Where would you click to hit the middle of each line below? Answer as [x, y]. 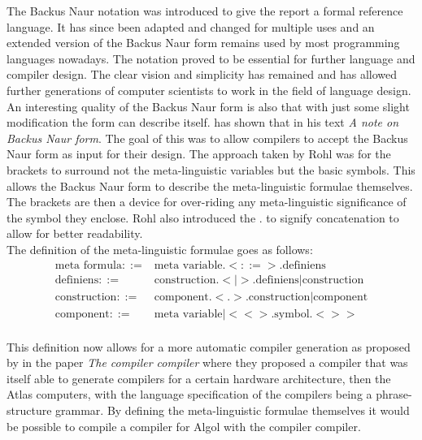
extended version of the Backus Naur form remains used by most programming [203, 43]
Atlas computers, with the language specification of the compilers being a [189, 394]
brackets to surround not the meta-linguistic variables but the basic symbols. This [211, 169]
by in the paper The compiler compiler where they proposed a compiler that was [207, 362]
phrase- [394, 394]
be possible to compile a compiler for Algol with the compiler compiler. [184, 426]
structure [29, 410]
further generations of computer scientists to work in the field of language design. [209, 90]
